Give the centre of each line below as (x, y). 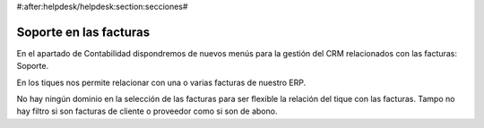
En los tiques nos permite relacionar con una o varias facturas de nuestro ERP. (161, 82)
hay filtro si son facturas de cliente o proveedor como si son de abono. (147, 111)
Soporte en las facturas (83, 32)
